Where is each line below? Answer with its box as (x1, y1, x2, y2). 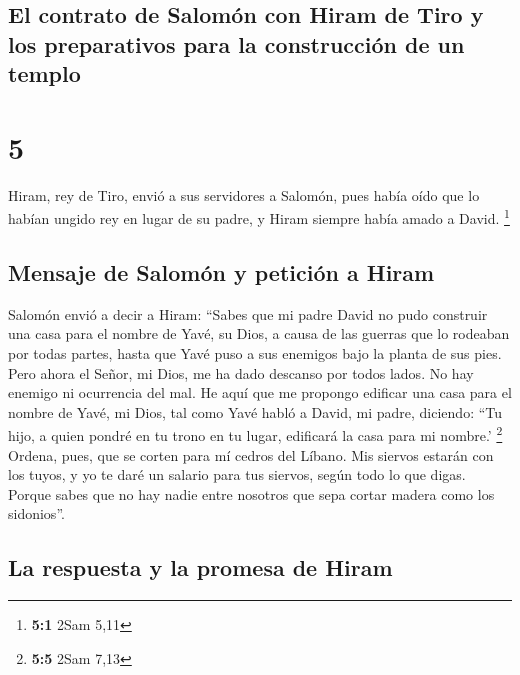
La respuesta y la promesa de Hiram (8, 552, 393, 583)
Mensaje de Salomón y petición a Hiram (8, 256, 435, 287)
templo (8, 58, 81, 89)
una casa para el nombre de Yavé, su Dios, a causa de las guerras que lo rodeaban (8, 323, 510, 344)
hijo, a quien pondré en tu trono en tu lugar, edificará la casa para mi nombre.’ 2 (8, 422, 503, 445)
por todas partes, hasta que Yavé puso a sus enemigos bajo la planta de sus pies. (8, 342, 502, 363)
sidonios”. (8, 503, 65, 524)
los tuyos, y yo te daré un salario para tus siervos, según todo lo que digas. (8, 464, 466, 485)
